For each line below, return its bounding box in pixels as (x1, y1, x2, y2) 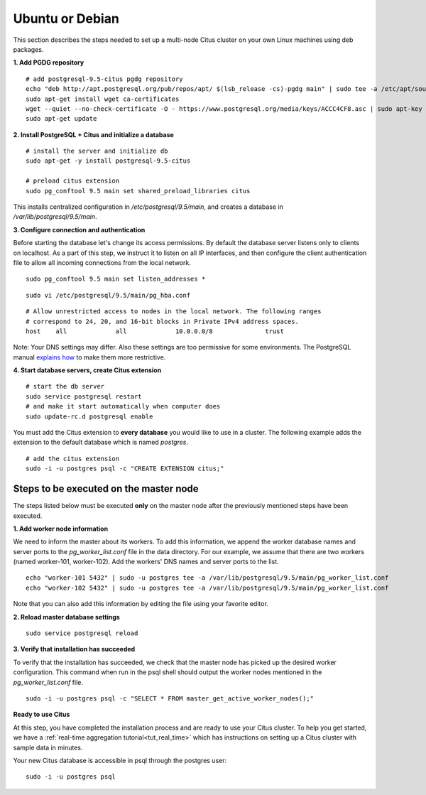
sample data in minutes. (13, 743, 83, 752)
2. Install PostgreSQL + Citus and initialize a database (13, 130, 174, 139)
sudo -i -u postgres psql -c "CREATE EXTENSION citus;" (26, 465, 224, 472)
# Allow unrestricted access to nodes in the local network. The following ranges (26, 308, 322, 315)
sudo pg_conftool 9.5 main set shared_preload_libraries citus (26, 187, 251, 195)
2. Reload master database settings (13, 612, 120, 621)
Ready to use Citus (13, 710, 70, 719)
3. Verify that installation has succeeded (13, 645, 136, 654)
